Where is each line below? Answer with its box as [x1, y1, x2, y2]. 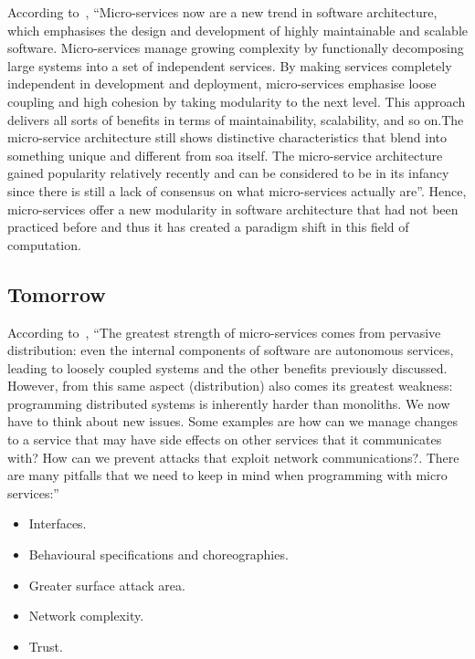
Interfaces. [28, 514, 87, 533]
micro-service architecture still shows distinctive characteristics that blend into [7, 128, 448, 147]
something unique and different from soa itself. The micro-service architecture [7, 145, 443, 164]
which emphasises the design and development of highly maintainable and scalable [7, 20, 468, 39]
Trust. [28, 636, 63, 655]
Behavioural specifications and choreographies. [28, 545, 289, 564]
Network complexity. [28, 606, 144, 625]
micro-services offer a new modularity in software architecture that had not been [7, 199, 459, 218]
